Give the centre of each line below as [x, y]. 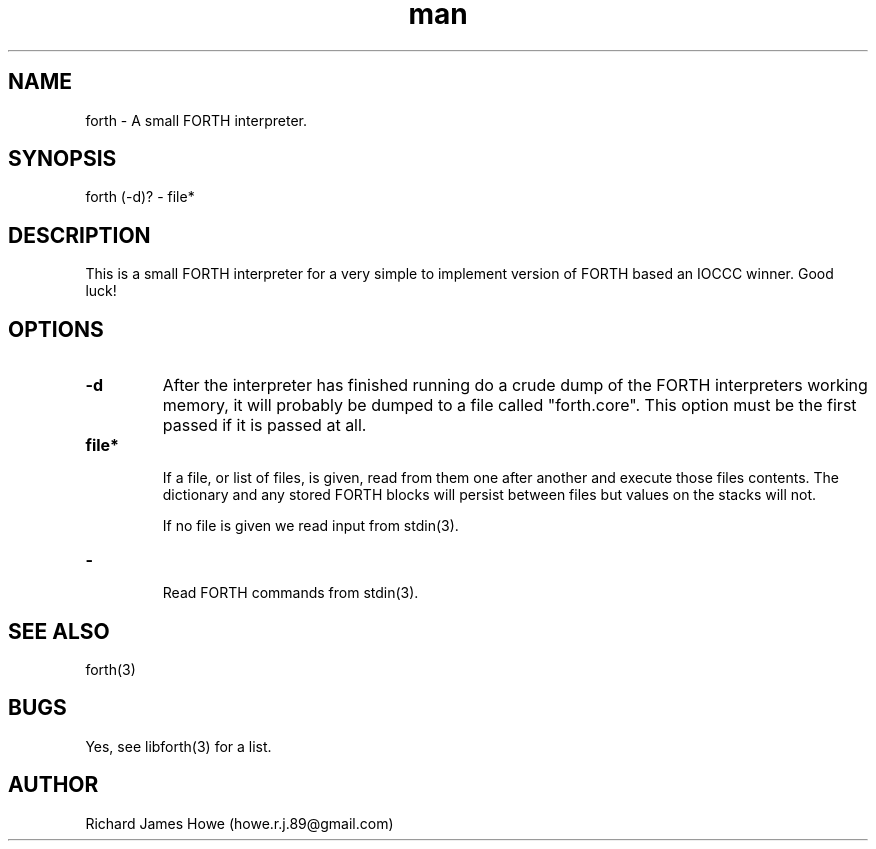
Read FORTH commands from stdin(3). [290, 593]
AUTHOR [53, 785]
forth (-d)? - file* [140, 197]
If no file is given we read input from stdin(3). [310, 526]
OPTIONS [56, 329]
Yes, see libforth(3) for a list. [178, 746]
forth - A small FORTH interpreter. [196, 120]
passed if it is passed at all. [264, 425]
